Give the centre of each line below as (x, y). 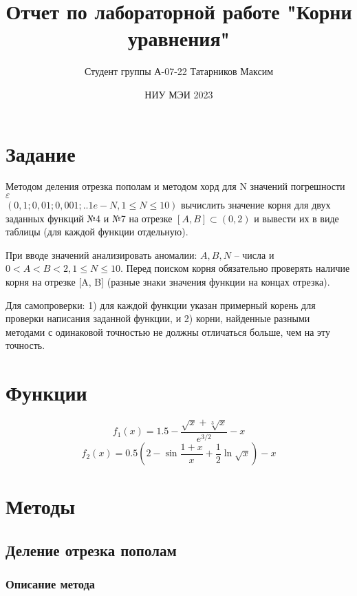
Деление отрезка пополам (91, 550)
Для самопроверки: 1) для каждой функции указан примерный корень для (161, 305)
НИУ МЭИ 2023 (179, 94)
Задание (41, 153)
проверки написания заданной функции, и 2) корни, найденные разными (158, 318)
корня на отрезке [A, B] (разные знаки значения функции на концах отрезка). (168, 281)
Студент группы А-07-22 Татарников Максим (179, 71)
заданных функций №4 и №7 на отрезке (89, 218)
